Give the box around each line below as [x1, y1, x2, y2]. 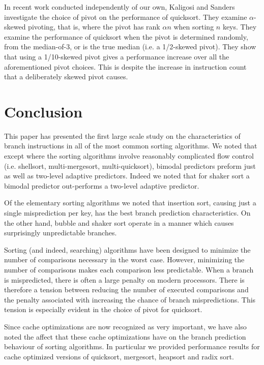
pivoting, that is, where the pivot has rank [28, 21, 160, 32]
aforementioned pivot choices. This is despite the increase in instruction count [4, 61, 247, 72]
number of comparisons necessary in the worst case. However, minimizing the [4, 254, 245, 265]
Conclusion [4, 101, 83, 121]
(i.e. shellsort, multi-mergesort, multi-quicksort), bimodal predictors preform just [4, 160, 256, 171]
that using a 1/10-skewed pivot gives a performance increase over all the [4, 51, 229, 62]
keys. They [222, 21, 257, 32]
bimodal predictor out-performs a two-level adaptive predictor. [4, 180, 199, 191]
